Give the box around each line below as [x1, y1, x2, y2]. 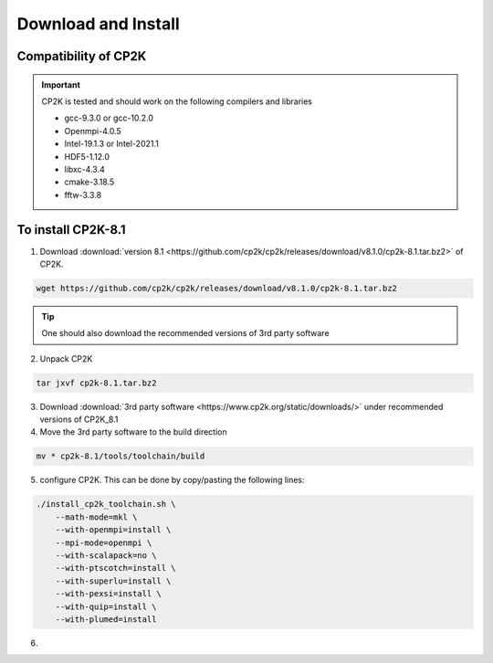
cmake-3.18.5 [64, 176, 115, 187]
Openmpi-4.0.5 [64, 125, 122, 136]
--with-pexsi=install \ [55, 589, 162, 599]
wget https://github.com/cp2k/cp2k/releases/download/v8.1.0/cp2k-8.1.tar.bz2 [36, 283, 397, 293]
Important [41, 79, 81, 90]
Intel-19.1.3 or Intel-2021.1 [64, 138, 159, 150]
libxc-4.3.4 [64, 163, 105, 174]
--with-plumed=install [55, 614, 157, 625]
